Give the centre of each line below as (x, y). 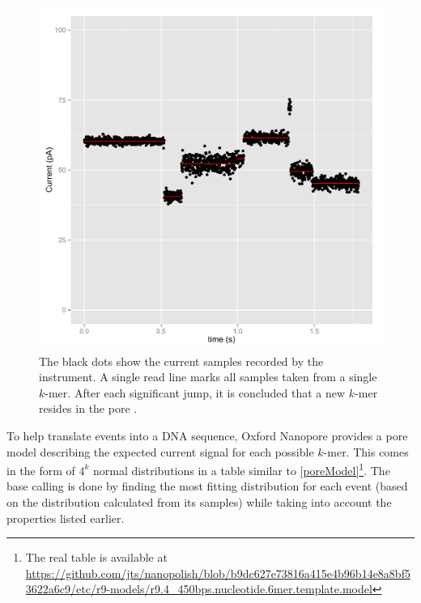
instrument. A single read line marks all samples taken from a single (208, 377)
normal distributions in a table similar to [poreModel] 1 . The (242, 469)
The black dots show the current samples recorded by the (181, 361)
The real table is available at (96, 557)
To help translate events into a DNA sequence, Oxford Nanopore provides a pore (207, 435)
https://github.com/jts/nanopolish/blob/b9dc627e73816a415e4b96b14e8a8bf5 (218, 573)
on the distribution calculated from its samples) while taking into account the (199, 502)
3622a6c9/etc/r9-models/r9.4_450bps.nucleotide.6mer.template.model (199, 589)
